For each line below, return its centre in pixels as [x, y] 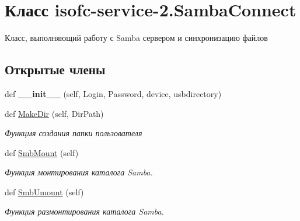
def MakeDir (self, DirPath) [54, 113]
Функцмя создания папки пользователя [74, 133]
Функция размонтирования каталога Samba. [84, 211]
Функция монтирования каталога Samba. [79, 172]
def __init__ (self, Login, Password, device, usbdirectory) [113, 93]
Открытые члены [55, 69]
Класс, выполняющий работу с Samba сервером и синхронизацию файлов [136, 38]
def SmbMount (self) [42, 152]
